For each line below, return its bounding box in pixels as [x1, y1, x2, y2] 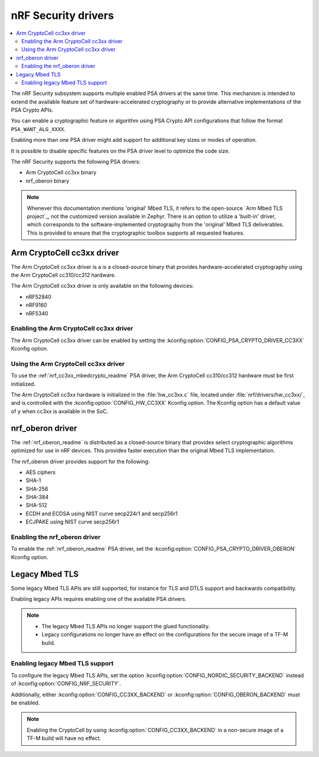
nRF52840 [25, 293, 51, 300]
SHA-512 [25, 502, 47, 509]
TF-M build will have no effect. [27, 735, 102, 742]
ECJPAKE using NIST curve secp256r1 [25, 518, 119, 525]
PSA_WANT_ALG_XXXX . [11, 125, 66, 132]
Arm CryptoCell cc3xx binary [25, 169, 97, 176]
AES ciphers [25, 469, 56, 476]
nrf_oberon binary [25, 177, 70, 184]
